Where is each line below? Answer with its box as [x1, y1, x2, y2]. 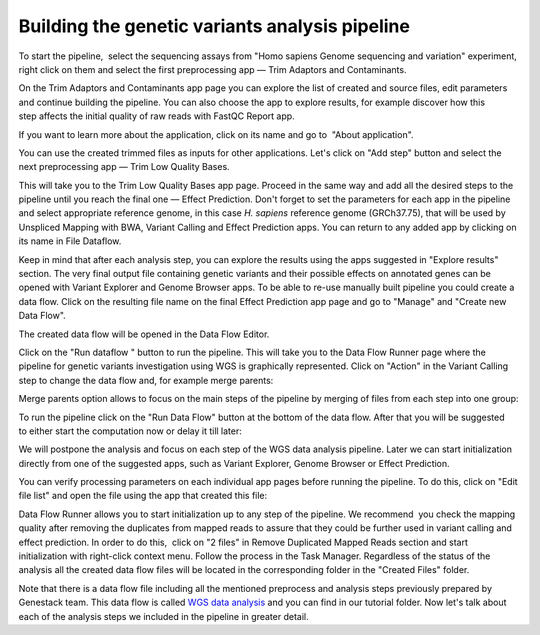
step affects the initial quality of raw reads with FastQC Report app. [18, 110, 295, 122]
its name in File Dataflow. [18, 235, 122, 247]
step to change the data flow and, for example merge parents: [18, 374, 274, 386]
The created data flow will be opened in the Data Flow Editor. [18, 328, 270, 340]
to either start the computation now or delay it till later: [18, 425, 242, 437]
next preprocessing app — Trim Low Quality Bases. [18, 161, 230, 173]
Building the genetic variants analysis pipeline [18, 15, 410, 37]
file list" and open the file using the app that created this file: [18, 490, 268, 502]
